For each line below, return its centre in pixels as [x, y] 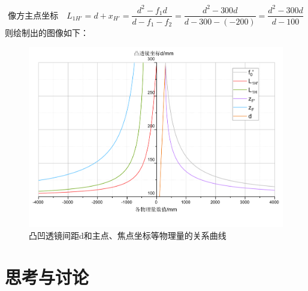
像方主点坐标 [33, 16]
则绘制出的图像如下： [47, 32]
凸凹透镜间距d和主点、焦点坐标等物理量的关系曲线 [128, 235]
